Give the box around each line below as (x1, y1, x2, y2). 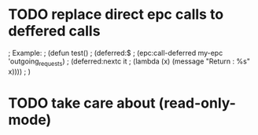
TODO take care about (8, 94, 156, 111)
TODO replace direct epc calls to (8, 5, 224, 24)
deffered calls (8, 22, 101, 40)
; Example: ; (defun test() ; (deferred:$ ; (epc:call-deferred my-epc (8, 48, 223, 57)
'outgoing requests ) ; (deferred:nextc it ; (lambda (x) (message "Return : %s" (8, 57, 250, 67)
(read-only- (158, 94, 236, 111)
